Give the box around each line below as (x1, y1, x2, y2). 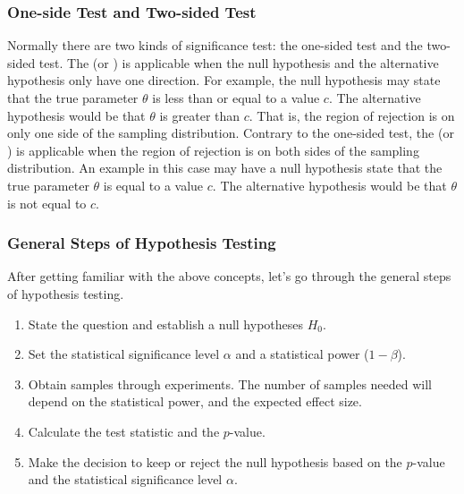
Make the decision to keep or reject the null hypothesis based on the (28, 452, 402, 471)
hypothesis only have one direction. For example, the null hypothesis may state (7, 71, 441, 89)
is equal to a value (103, 175, 204, 194)
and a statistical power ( (235, 345, 369, 363)
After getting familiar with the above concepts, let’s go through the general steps (7, 267, 451, 285)
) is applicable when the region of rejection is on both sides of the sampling (7, 141, 419, 159)
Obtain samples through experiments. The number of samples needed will (28, 374, 433, 393)
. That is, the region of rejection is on (249, 106, 455, 124)
